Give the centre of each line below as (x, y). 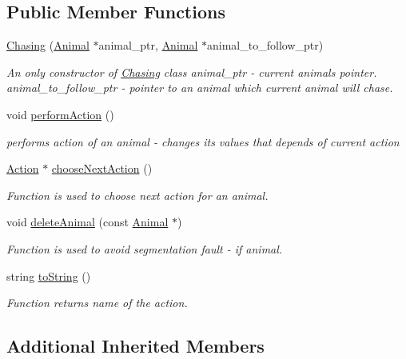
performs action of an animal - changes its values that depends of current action (203, 141)
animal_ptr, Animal (148, 45)
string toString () (49, 275)
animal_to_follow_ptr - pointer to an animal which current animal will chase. (200, 88)
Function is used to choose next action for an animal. (137, 195)
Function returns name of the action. (97, 303)
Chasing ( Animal (48, 45)
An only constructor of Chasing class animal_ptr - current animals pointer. (192, 72)
